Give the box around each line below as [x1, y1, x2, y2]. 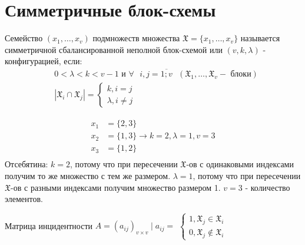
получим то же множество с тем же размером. [5, 169, 171, 181]
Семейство [5, 32, 43, 44]
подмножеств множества [92, 32, 180, 44]
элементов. [5, 193, 43, 205]
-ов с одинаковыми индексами [186, 158, 294, 170]
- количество [245, 181, 290, 193]
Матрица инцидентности [5, 219, 93, 231]
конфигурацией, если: [5, 55, 82, 67]
